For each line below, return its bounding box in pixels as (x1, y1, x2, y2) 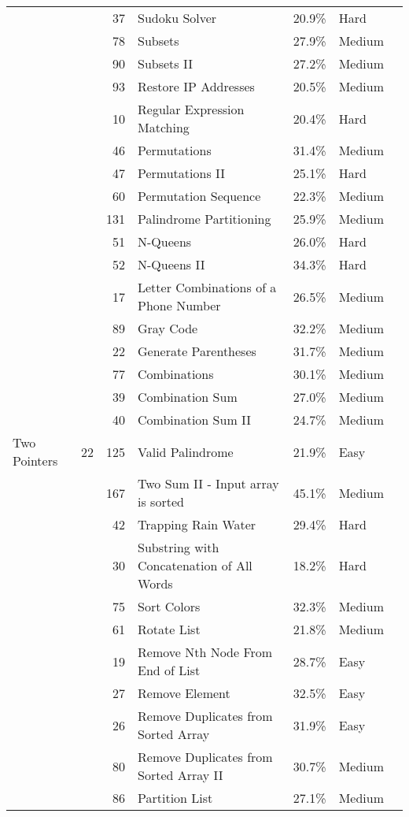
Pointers (13, 451, 58, 470)
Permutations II (138, 164, 226, 182)
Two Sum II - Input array (138, 474, 279, 492)
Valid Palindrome (138, 442, 234, 461)
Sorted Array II (138, 766, 223, 784)
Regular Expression (138, 100, 245, 118)
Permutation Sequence (138, 187, 261, 205)
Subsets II (138, 54, 193, 72)
